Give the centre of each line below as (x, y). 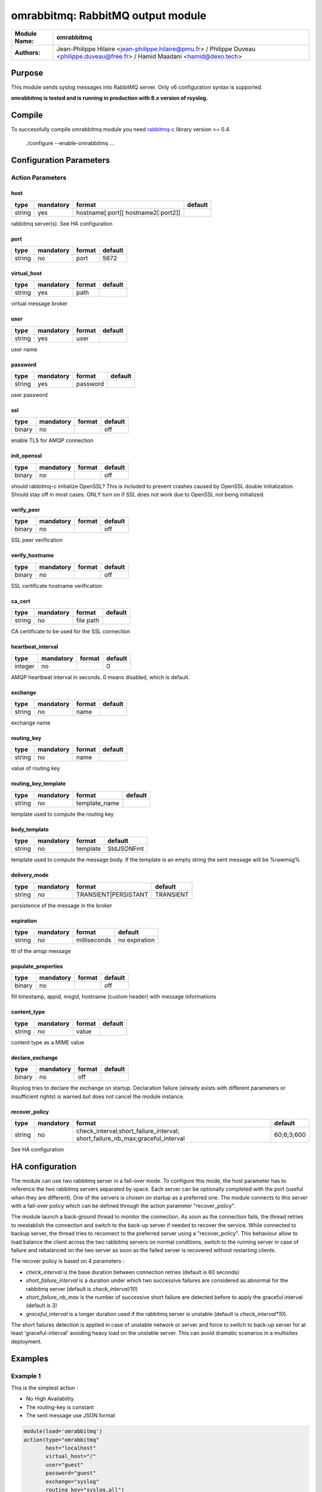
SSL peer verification (37, 540)
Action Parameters (39, 177)
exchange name (31, 723)
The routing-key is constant (60, 1407)
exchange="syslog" (72, 1481)
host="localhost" (71, 1448)
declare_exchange (34, 1058)
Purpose (27, 73)
